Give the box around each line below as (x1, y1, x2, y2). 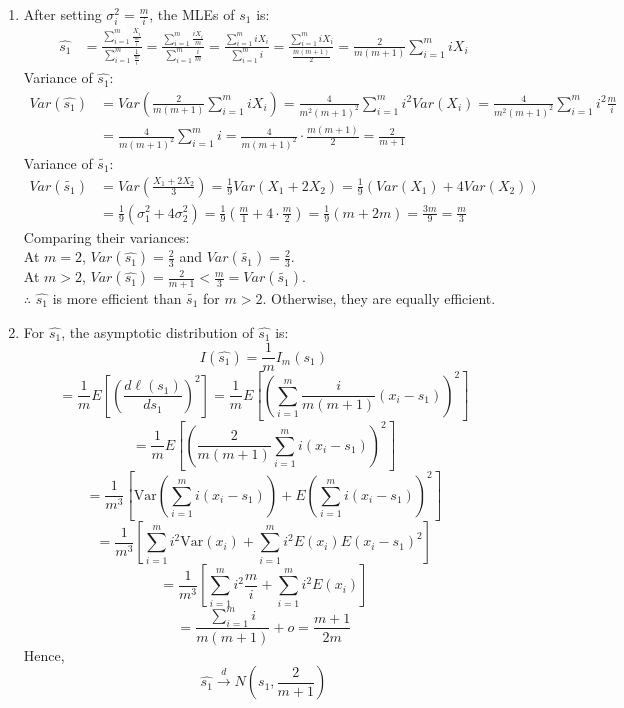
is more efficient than (52, 288, 182, 308)
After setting (23, 4, 102, 24)
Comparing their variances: (23, 226, 190, 247)
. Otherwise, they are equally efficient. (262, 288, 496, 308)
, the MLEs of (149, 4, 235, 24)
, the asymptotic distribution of (61, 321, 254, 342)
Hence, (23, 644, 65, 665)
